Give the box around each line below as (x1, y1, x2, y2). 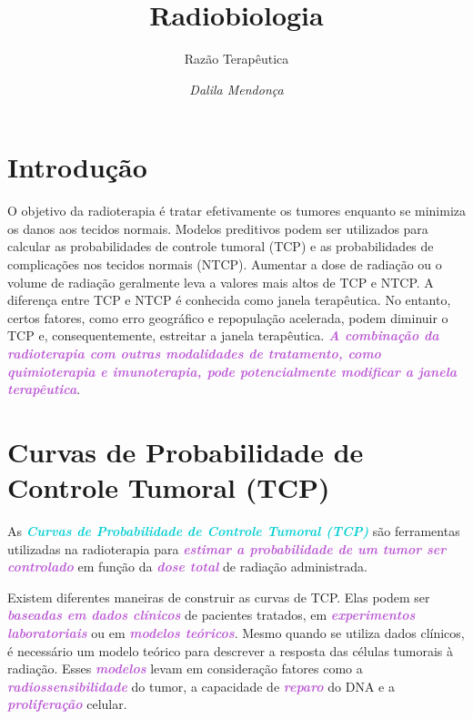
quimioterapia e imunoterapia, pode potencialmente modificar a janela (7, 361, 458, 380)
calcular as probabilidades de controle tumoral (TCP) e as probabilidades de (7, 237, 434, 256)
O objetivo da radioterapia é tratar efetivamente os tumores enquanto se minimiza (7, 201, 467, 220)
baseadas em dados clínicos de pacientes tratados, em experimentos (7, 605, 416, 624)
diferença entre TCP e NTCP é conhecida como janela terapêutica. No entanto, (7, 290, 451, 309)
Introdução (7, 148, 147, 186)
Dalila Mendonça (189, 79, 284, 98)
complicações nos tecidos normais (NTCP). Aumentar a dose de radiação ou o (7, 255, 442, 274)
